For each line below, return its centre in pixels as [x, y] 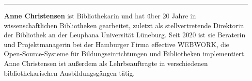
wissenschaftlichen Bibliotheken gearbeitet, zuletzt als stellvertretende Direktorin [124, 25]
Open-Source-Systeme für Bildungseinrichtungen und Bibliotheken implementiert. [125, 54]
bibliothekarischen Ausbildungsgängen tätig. [70, 73]
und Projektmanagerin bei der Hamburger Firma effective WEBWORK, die [117, 44]
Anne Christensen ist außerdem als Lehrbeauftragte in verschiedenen [106, 63]
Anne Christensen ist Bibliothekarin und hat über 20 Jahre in [100, 16]
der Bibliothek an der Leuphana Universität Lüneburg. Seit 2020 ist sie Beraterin [125, 35]
